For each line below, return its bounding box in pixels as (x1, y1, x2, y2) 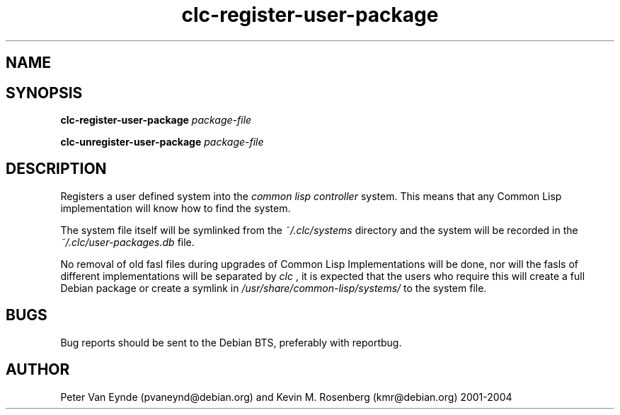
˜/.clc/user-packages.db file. (60, 235, 195, 248)
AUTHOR (6, 361, 70, 379)
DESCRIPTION (6, 160, 107, 178)
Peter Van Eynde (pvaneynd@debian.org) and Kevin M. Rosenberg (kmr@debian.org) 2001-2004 (60, 390, 512, 403)
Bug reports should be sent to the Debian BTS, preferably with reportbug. (60, 336, 402, 349)
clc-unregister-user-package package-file (60, 136, 264, 148)
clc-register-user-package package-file (60, 114, 252, 127)
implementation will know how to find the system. (60, 201, 291, 214)
